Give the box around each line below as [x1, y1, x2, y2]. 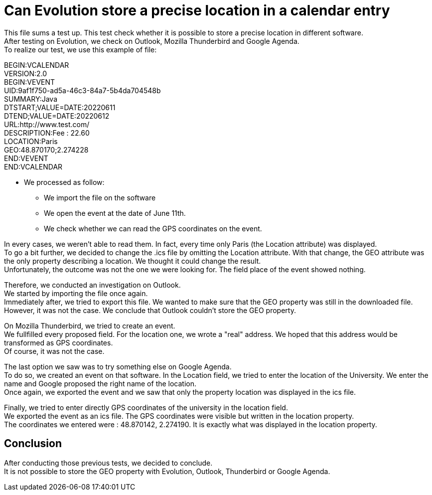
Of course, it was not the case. [4, 346, 105, 355]
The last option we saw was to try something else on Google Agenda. [4, 362, 232, 371]
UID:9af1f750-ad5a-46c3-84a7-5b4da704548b [4, 86, 161, 95]
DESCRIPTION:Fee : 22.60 [4, 128, 90, 137]
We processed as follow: [24, 177, 105, 186]
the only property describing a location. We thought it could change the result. [4, 256, 261, 265]
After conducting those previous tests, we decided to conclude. [4, 458, 213, 467]
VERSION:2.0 [4, 69, 47, 78]
